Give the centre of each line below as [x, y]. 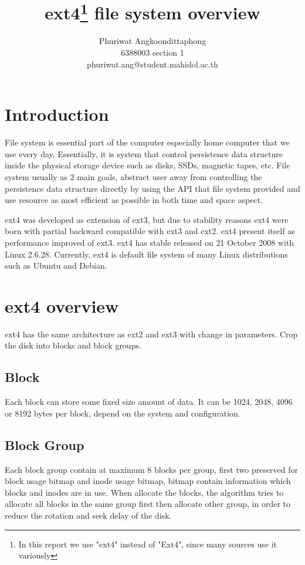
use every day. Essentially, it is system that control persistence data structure [144, 153]
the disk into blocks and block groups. [73, 345]
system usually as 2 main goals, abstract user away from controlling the [133, 176]
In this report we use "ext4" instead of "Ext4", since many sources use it [148, 544]
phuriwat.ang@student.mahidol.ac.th [152, 64]
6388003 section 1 [152, 53]
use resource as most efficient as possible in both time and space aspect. [134, 200]
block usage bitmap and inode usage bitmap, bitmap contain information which [148, 481]
